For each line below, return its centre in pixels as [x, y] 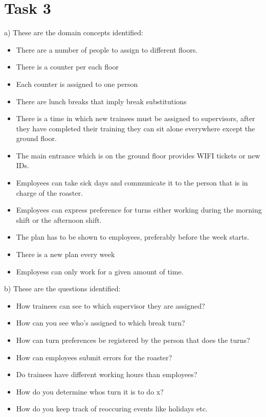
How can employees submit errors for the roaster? [94, 357]
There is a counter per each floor [67, 67]
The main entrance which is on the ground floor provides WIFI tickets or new [138, 155]
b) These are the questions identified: [62, 288]
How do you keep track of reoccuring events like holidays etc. [112, 409]
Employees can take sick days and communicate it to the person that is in [132, 183]
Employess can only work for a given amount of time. [100, 271]
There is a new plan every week [65, 254]
